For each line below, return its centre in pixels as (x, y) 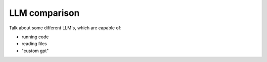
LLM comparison (44, 13)
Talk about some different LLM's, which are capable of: (65, 28)
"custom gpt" (35, 51)
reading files (34, 44)
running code (35, 37)
